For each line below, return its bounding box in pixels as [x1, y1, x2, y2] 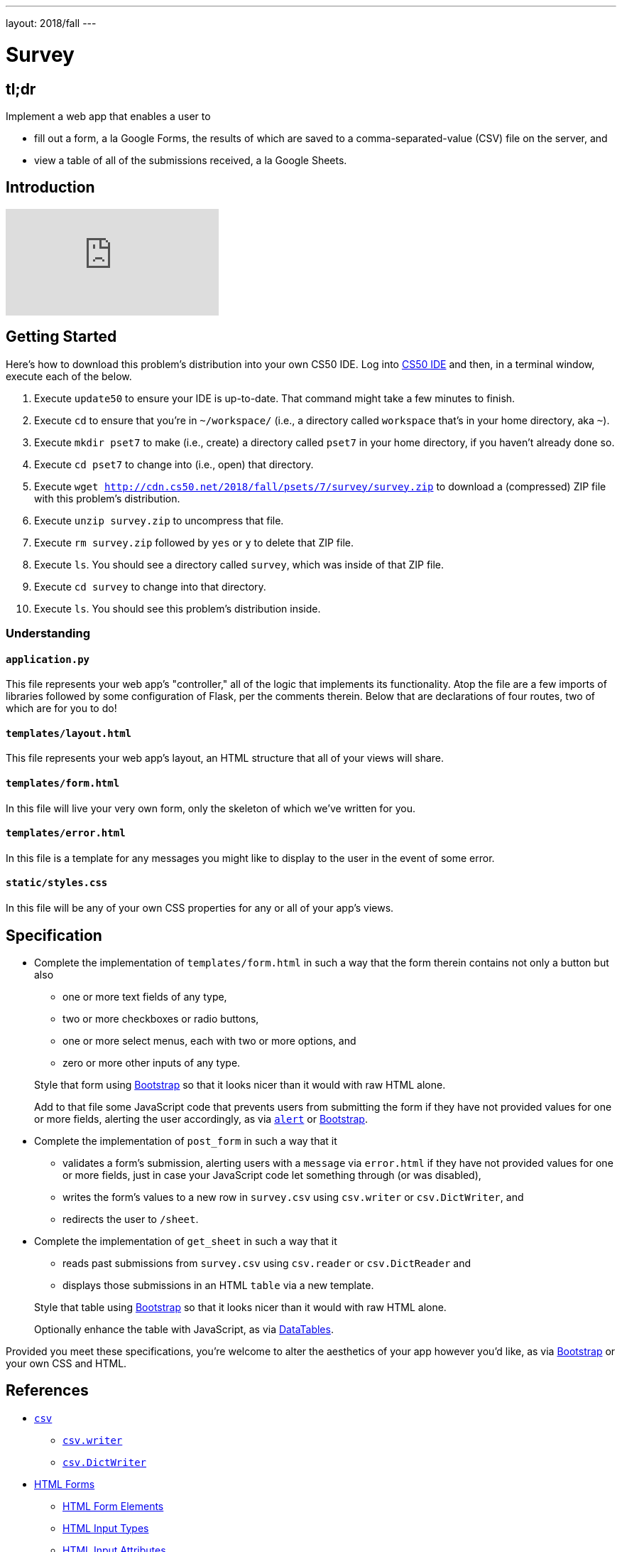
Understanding [6, 625, 91, 640]
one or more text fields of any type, [62, 990, 227, 1003]
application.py [6, 653, 90, 665]
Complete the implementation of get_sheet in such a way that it [34, 1234, 337, 1247]
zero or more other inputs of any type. [62, 1056, 241, 1069]
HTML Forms [34, 1477, 95, 1490]
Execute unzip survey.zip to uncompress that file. [34, 514, 284, 527]
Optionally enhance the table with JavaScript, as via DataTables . [34, 1322, 334, 1335]
